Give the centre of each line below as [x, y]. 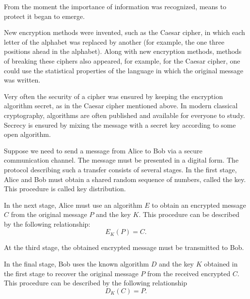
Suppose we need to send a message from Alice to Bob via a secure [103, 150]
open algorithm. [27, 134]
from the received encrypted [189, 273]
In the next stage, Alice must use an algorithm [73, 205]
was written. [22, 80]
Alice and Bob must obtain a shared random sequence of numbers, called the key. [125, 179]
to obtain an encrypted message [199, 205]
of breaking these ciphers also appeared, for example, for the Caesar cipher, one [122, 60]
